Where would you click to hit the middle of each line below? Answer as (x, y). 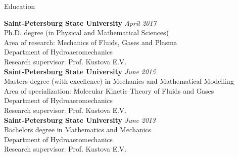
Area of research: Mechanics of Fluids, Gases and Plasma (91, 42)
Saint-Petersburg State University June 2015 (80, 71)
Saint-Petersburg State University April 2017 (80, 23)
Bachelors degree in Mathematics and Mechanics (78, 130)
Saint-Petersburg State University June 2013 (80, 120)
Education (20, 6)
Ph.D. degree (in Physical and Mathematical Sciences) (86, 32)
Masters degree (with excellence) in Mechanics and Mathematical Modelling (119, 81)
